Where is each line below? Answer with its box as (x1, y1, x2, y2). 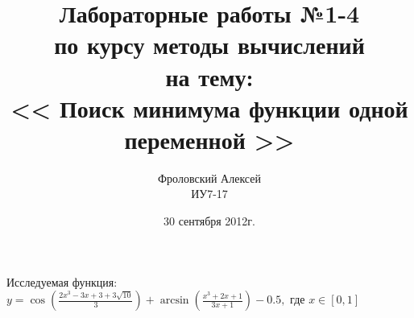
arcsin (159, 295, 189, 307)
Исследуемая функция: (6, 273, 118, 290)
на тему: (165, 60, 254, 93)
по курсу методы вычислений (54, 28, 365, 61)
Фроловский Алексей (158, 169, 261, 186)
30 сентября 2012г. (164, 213, 255, 229)
